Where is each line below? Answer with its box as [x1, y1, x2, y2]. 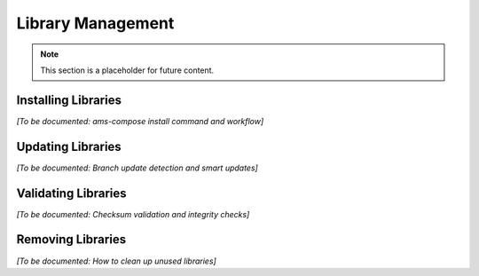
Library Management [16, 13, 175, 33]
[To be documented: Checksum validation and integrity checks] [16, 209, 250, 219]
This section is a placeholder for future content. [40, 65, 215, 75]
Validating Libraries [16, 185, 128, 201]
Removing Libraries [16, 232, 127, 248]
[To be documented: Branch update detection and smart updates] [16, 162, 259, 173]
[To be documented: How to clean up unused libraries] [16, 256, 216, 266]
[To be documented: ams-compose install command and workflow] [16, 115, 264, 126]
